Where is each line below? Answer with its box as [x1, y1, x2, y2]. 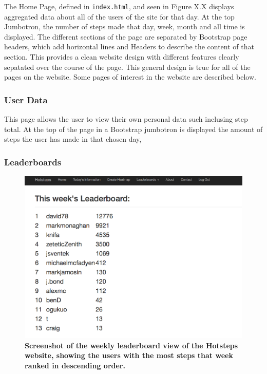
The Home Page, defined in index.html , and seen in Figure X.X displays [4, 1, 234, 11]
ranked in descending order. [25, 360, 125, 370]
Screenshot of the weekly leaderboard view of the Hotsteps [25, 340, 238, 350]
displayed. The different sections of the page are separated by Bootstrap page [4, 31, 247, 42]
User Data [4, 93, 48, 106]
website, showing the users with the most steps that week [25, 350, 233, 361]
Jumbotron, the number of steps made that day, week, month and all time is [4, 21, 245, 32]
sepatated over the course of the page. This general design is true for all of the [4, 61, 251, 72]
